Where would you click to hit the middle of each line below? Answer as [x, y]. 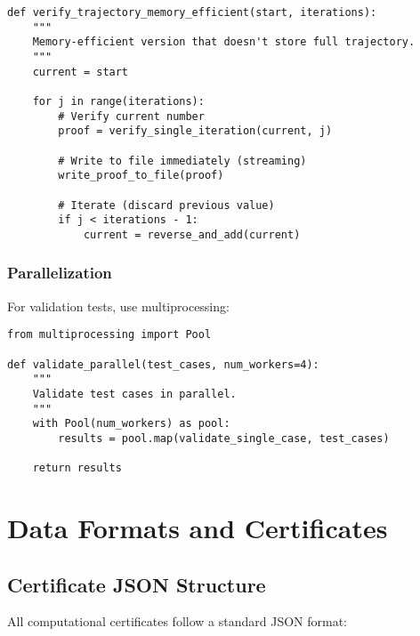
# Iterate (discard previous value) [166, 205]
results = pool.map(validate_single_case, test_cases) [224, 438]
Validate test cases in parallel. [134, 394]
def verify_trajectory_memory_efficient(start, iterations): [192, 12]
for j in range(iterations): [118, 101]
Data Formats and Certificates [198, 528]
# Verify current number [131, 116]
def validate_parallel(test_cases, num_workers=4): [163, 364]
